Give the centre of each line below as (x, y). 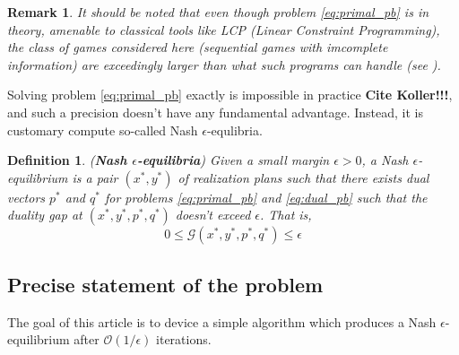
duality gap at (45, 215)
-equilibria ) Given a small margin (233, 160)
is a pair (95, 177)
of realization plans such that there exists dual (303, 177)
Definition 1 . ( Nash (67, 160)
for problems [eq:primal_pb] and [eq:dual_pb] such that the (266, 197)
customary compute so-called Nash (103, 130)
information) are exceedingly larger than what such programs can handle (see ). (224, 64)
